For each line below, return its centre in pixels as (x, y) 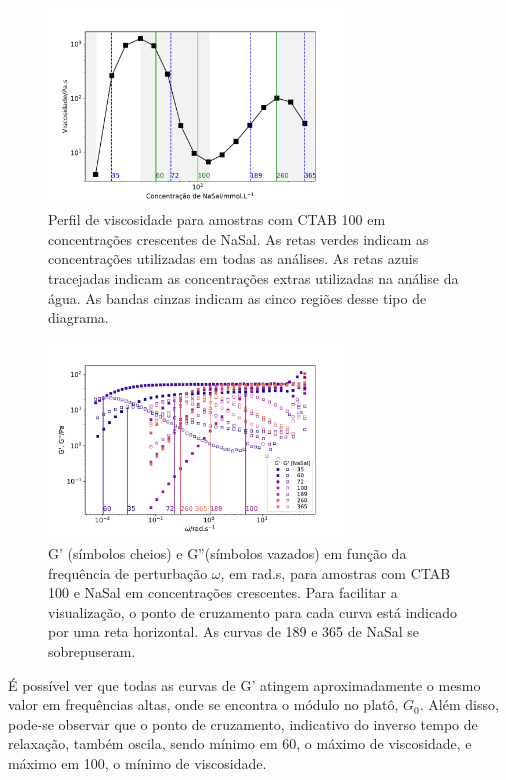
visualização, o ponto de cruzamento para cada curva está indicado (252, 611)
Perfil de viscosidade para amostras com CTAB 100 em (217, 219)
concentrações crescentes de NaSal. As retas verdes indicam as (238, 238)
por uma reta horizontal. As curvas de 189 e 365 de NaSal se (233, 631)
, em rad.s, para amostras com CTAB (335, 572)
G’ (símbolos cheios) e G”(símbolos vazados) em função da (227, 553)
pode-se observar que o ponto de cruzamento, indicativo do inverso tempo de (243, 723)
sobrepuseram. (92, 651)
